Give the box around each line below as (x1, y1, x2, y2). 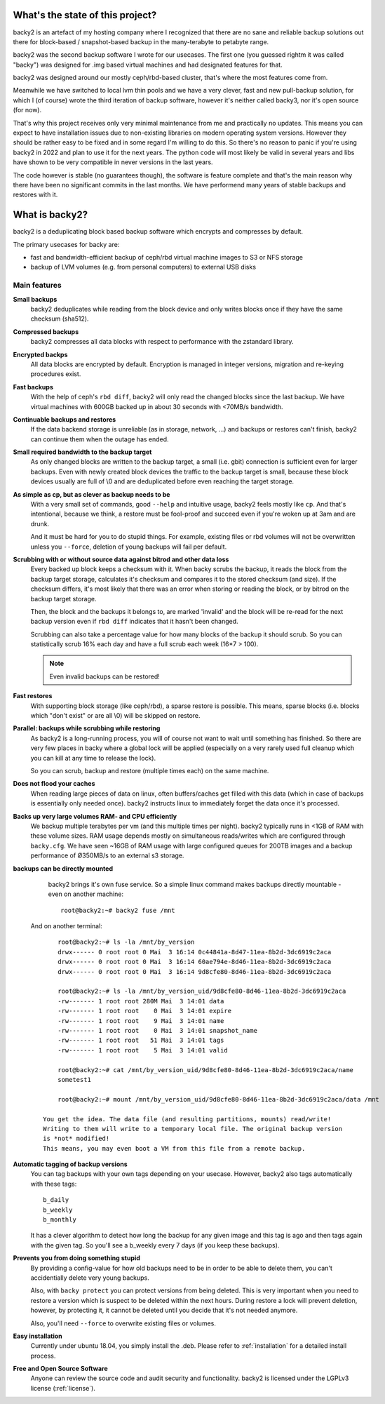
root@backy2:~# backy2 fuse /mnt (60, 906, 175, 914)
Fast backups (13, 382, 54, 391)
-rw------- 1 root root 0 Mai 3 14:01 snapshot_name (57, 1027, 257, 1034)
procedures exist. (30, 370, 81, 378)
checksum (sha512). (30, 314, 89, 323)
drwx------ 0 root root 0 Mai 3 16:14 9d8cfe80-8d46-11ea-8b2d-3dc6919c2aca (57, 968, 332, 975)
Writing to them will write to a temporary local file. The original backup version (43, 1125, 343, 1132)
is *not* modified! (43, 1135, 110, 1143)
